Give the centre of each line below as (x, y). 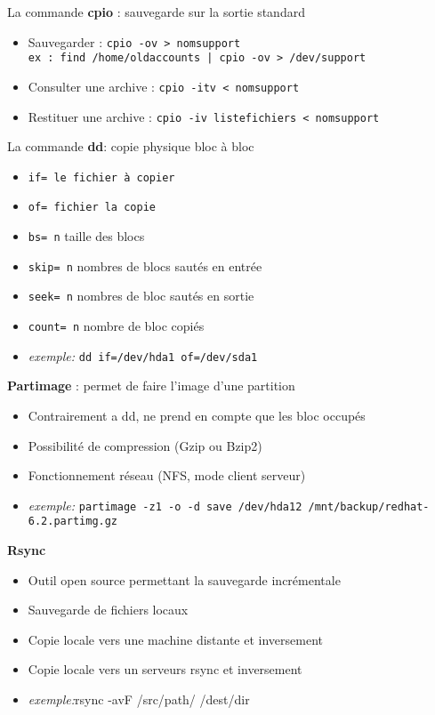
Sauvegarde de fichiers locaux (108, 610)
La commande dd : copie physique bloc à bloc (131, 146)
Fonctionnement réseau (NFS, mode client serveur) (167, 475)
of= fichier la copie (92, 208)
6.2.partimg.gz (73, 522)
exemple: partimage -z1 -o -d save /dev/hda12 (165, 505)
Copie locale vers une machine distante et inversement (175, 639)
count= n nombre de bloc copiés (116, 326)
